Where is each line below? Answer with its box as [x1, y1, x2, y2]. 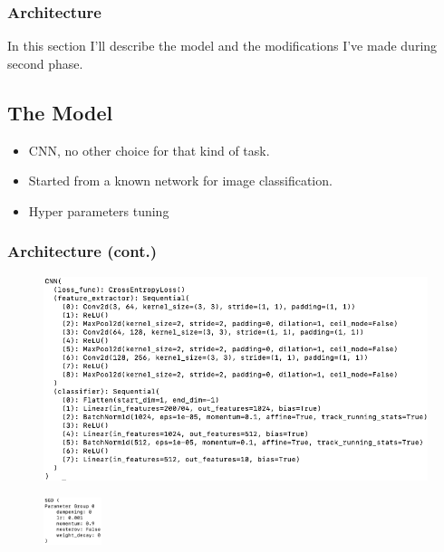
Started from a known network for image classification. [28, 171, 333, 190]
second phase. [7, 53, 83, 72]
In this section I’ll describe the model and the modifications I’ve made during [7, 36, 438, 55]
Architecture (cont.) [7, 240, 158, 262]
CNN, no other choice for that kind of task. [28, 140, 270, 159]
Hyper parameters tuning [28, 201, 169, 220]
